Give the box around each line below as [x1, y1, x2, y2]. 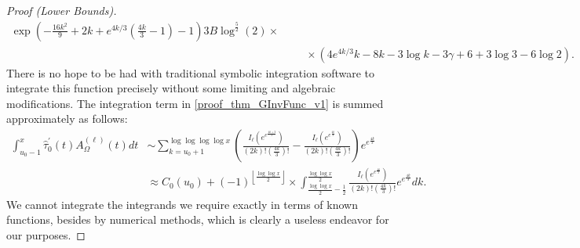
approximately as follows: [6, 110, 128, 127]
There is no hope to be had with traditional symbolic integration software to [6, 64, 375, 81]
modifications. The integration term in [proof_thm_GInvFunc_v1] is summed [6, 95, 384, 111]
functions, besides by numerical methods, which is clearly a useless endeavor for [6, 211, 389, 228]
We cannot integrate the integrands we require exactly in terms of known [6, 196, 358, 212]
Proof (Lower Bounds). [6, 2, 117, 18]
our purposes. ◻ [6, 226, 86, 243]
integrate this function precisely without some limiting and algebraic [6, 80, 336, 96]
